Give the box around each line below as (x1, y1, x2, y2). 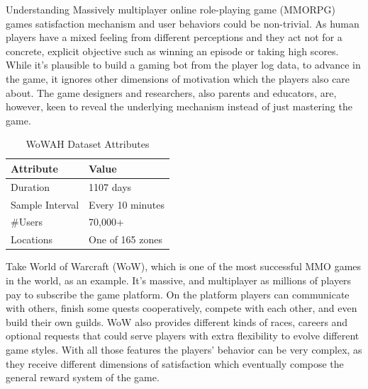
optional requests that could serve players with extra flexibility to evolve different (6, 328, 359, 343)
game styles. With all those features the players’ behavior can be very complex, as (6, 342, 362, 356)
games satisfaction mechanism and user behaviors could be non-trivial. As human (6, 16, 359, 30)
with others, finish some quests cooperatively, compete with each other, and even (6, 301, 357, 315)
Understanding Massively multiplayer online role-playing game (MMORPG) (6, 2, 335, 16)
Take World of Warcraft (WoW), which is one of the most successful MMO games (6, 259, 362, 274)
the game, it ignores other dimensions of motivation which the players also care (6, 71, 350, 86)
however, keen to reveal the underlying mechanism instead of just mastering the (6, 99, 352, 114)
